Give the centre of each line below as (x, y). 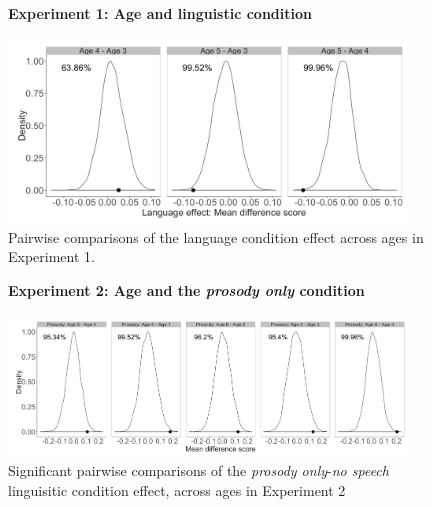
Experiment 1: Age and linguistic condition (160, 13)
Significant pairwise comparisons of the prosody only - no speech (198, 470)
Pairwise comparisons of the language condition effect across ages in (216, 236)
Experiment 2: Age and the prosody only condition (186, 290)
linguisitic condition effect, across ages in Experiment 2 (177, 489)
